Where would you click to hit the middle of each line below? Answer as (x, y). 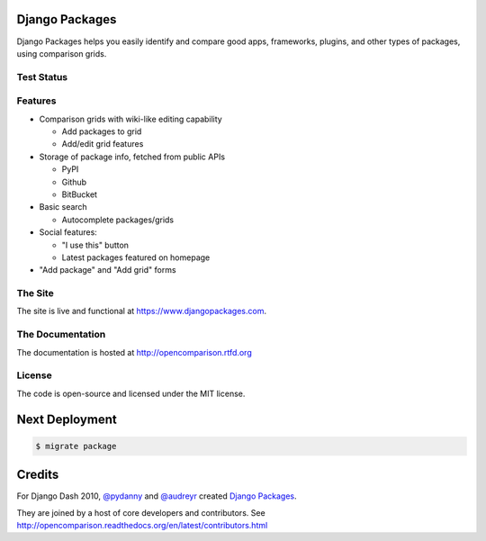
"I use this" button (95, 245)
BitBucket (80, 194)
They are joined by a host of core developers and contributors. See (141, 512)
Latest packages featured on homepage (136, 257)
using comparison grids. (62, 53)
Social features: (68, 232)
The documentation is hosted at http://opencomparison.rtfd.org (134, 352)
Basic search (63, 207)
